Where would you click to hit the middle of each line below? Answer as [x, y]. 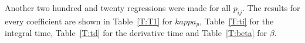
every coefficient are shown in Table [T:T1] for [89, 21]
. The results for [271, 8]
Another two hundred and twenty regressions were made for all [118, 8]
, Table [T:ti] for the [237, 21]
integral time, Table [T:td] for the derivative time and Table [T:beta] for [136, 33]
